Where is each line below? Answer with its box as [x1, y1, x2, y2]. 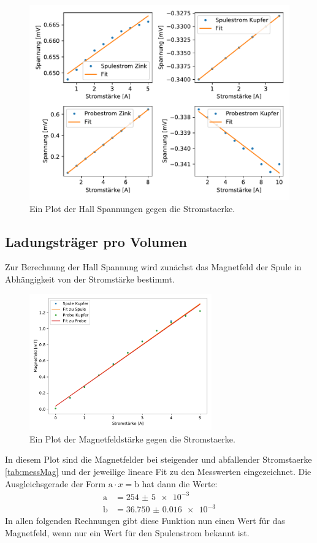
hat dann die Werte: [142, 477, 218, 490]
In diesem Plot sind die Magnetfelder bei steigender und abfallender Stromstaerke [5, 453, 312, 466]
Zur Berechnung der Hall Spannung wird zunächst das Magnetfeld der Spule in [5, 260, 302, 273]
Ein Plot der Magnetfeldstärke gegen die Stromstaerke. [29, 432, 235, 445]
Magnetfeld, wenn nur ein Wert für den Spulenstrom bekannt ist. [5, 526, 250, 539]
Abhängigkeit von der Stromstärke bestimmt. [5, 272, 175, 285]
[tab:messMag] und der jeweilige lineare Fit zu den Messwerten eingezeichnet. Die [5, 465, 311, 477]
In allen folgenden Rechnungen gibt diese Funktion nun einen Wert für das [5, 514, 285, 527]
